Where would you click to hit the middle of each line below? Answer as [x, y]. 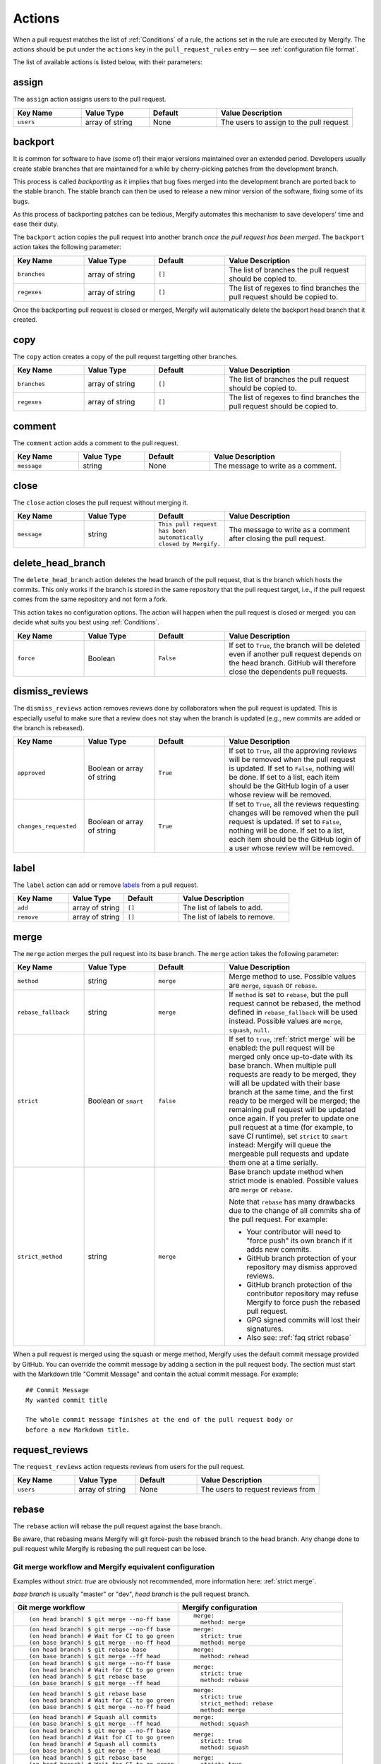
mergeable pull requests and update [289, 1154]
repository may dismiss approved [302, 1267]
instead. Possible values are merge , [286, 1021]
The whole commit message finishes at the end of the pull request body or [159, 1420]
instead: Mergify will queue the [280, 1145]
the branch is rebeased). [49, 727]
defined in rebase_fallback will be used [293, 1013]
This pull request [188, 525]
